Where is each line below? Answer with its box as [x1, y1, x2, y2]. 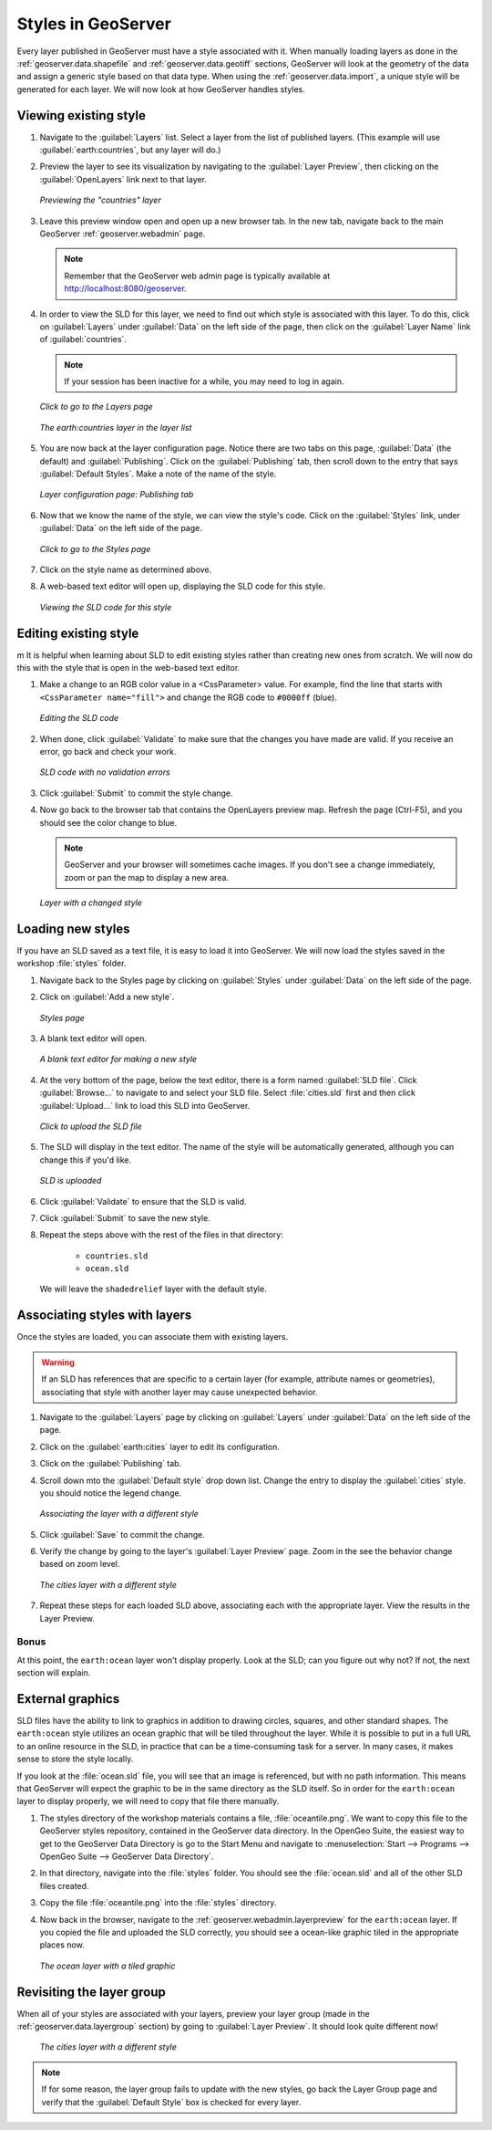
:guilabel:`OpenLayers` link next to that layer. [39, 173, 207, 184]
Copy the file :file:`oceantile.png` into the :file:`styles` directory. [39, 1897, 277, 1908]
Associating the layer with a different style [39, 1509, 200, 1519]
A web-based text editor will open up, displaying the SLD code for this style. [39, 580, 325, 592]
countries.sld [85, 1250, 149, 1261]
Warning [41, 1356, 75, 1368]
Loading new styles [16, 921, 131, 936]
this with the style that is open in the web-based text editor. [16, 663, 241, 673]
